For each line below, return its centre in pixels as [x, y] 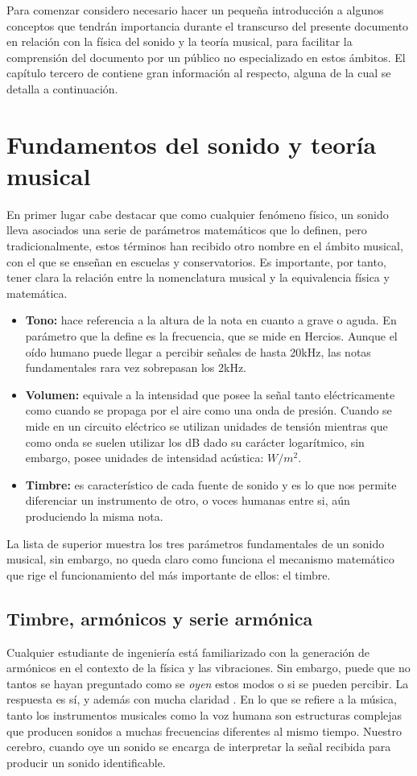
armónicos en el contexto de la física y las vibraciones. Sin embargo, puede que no [208, 668]
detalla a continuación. [62, 88]
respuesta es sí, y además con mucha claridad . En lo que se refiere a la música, [202, 699]
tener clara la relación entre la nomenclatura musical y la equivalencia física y [198, 277]
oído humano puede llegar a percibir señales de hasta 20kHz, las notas [198, 351]
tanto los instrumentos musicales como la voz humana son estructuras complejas [204, 714]
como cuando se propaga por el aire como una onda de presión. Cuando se [208, 410]
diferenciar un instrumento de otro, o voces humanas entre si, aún [188, 500]
